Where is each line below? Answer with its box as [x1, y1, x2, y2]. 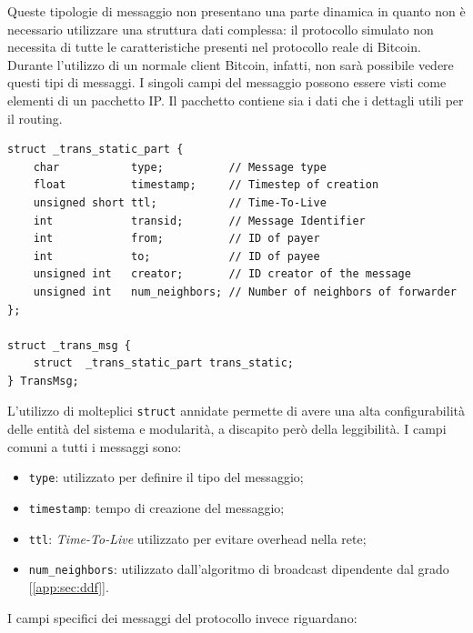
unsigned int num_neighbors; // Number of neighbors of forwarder [33, 285, 457, 298]
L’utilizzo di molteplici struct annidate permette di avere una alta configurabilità [7, 401, 465, 420]
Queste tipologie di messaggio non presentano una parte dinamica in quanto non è [7, 2, 466, 20]
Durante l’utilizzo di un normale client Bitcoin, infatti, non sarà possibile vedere [7, 55, 454, 74]
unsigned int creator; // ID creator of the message [33, 267, 411, 281]
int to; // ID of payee [33, 249, 320, 263]
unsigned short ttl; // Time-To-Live [33, 196, 327, 209]
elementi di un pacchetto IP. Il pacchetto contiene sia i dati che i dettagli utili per [7, 90, 464, 109]
